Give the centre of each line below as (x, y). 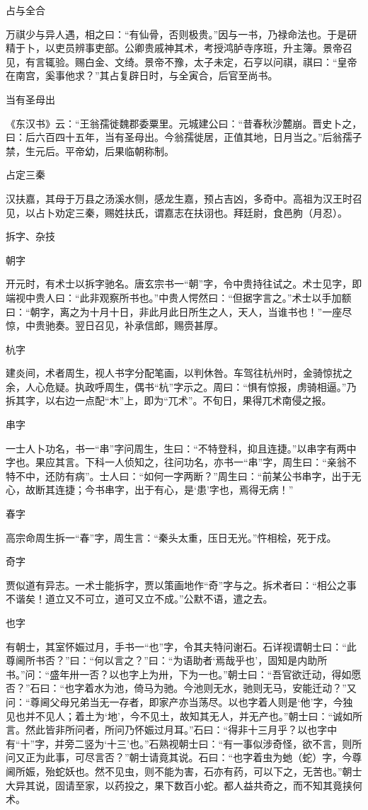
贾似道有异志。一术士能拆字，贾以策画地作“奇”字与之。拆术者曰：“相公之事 (181, 584)
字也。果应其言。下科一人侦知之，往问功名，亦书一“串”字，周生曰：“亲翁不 (181, 462)
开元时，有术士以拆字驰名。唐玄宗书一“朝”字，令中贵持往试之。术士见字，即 (184, 284)
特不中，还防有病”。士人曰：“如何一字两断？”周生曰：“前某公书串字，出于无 (184, 475)
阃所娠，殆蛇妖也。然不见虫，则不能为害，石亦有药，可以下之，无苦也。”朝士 (184, 771)
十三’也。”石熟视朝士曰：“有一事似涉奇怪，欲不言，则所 (235, 743)
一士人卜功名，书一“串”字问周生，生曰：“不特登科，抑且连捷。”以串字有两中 (181, 448)
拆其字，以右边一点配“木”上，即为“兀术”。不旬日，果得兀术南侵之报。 (169, 400)
